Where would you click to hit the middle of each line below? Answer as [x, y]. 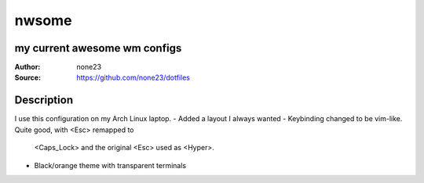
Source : [28, 77]
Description [44, 100]
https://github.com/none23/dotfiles [133, 77]
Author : [27, 67]
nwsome [43, 20]
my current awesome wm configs [98, 48]
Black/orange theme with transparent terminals [110, 165]
